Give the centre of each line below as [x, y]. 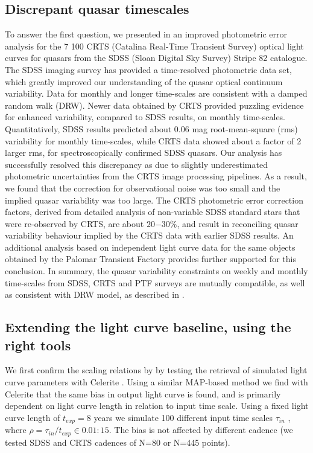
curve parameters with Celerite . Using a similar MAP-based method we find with [156, 382]
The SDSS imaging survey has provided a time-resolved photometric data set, [148, 69]
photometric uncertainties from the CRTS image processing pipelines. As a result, [156, 176]
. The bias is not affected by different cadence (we [201, 430]
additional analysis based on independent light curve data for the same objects [150, 247]
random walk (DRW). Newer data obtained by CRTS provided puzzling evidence [154, 105]
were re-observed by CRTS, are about [74, 223]
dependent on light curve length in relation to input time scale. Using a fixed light [157, 406]
